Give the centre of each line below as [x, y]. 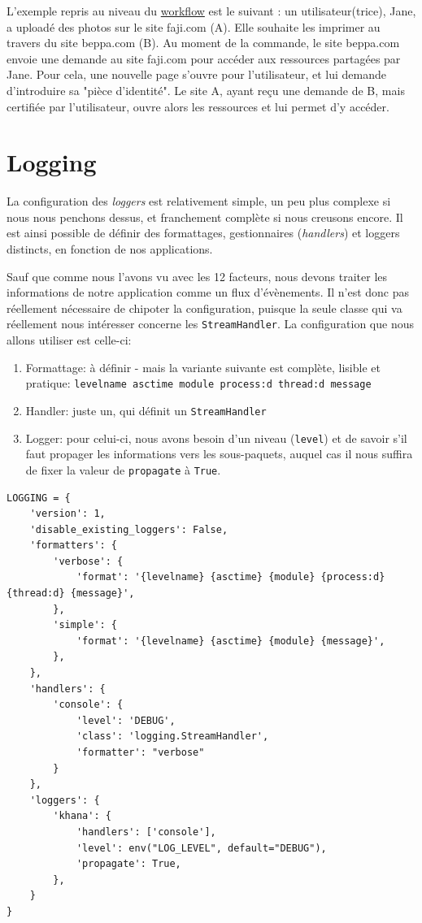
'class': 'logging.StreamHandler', [172, 737]
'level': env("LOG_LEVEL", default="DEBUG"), [201, 848]
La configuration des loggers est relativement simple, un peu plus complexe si [199, 201]
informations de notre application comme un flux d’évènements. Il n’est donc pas [208, 292]
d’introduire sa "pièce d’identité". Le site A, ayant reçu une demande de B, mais [206, 90]
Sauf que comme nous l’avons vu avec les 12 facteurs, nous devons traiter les [197, 276]
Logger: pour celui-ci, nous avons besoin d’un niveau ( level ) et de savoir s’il [216, 438]
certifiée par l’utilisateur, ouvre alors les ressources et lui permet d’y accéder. [198, 106]
